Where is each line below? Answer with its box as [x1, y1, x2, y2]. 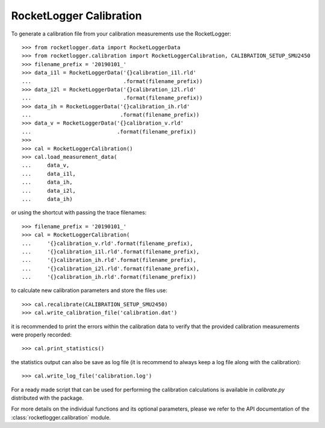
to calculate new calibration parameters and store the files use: [11, 287, 168, 294]
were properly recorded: [11, 331, 72, 338]
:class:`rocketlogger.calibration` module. [11, 414, 111, 421]
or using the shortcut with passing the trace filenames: [11, 209, 147, 216]
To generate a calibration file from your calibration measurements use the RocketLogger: [11, 30, 232, 37]
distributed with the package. [11, 394, 84, 402]
